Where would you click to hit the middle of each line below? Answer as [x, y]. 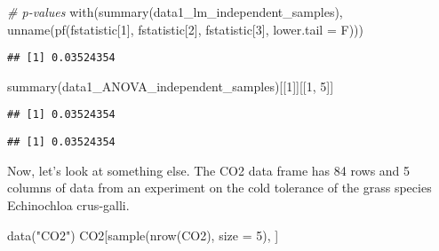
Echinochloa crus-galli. [68, 204]
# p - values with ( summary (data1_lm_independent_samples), [175, 12]
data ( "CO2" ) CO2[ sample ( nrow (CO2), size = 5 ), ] [143, 235]
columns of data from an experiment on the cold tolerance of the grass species [219, 188]
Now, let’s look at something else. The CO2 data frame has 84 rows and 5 [209, 170]
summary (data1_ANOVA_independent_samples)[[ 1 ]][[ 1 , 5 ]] [171, 86]
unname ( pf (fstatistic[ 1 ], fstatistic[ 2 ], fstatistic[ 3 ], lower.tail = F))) [185, 29]
